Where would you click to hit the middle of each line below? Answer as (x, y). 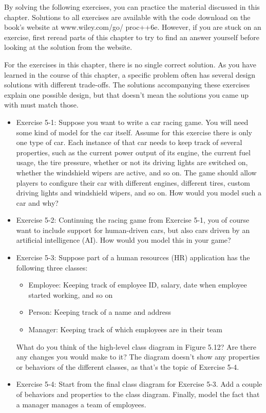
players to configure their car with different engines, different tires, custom (133, 182)
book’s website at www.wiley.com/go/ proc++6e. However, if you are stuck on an (133, 27)
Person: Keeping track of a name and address (100, 312)
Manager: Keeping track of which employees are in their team (126, 329)
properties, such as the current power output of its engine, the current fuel (133, 152)
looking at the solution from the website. (68, 47)
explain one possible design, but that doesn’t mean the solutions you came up (127, 94)
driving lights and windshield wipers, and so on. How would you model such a (139, 193)
